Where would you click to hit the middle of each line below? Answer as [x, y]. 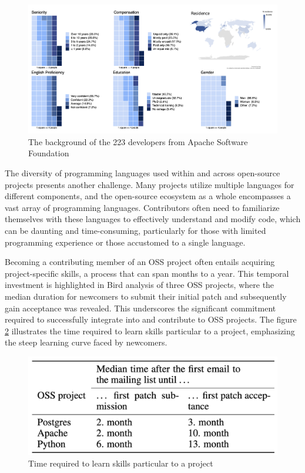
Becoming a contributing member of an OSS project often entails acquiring [140, 262]
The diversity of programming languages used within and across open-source [143, 173]
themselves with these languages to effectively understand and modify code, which [153, 219]
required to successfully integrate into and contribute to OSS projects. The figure [151, 319]
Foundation [49, 153]
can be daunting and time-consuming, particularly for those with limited [135, 230]
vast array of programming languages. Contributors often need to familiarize [142, 207]
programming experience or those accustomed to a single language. [125, 242]
